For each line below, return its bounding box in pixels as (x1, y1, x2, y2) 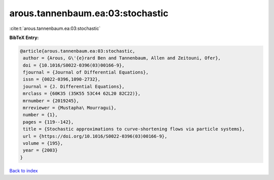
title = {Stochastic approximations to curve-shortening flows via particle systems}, (23, 126, 245, 132)
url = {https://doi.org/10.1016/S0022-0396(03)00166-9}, (23, 133, 167, 139)
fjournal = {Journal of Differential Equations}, (23, 69, 149, 76)
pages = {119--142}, (23, 119, 74, 125)
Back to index (9, 167, 38, 173)
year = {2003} (23, 148, 58, 153)
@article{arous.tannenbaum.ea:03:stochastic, (20, 48, 135, 54)
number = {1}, (23, 112, 58, 118)
